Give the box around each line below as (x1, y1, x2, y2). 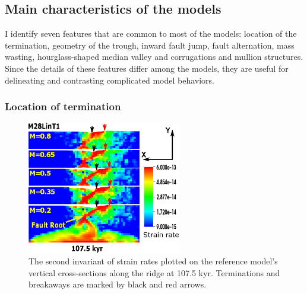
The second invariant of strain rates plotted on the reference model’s (29, 255, 278, 267)
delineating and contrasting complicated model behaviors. (5, 73, 214, 86)
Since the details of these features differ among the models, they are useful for (5, 62, 289, 74)
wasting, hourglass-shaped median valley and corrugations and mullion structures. (5, 50, 303, 63)
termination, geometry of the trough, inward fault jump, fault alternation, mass (5, 39, 295, 51)
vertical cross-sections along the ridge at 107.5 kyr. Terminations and (29, 266, 280, 279)
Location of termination (5, 99, 121, 114)
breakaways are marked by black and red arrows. (29, 278, 207, 290)
